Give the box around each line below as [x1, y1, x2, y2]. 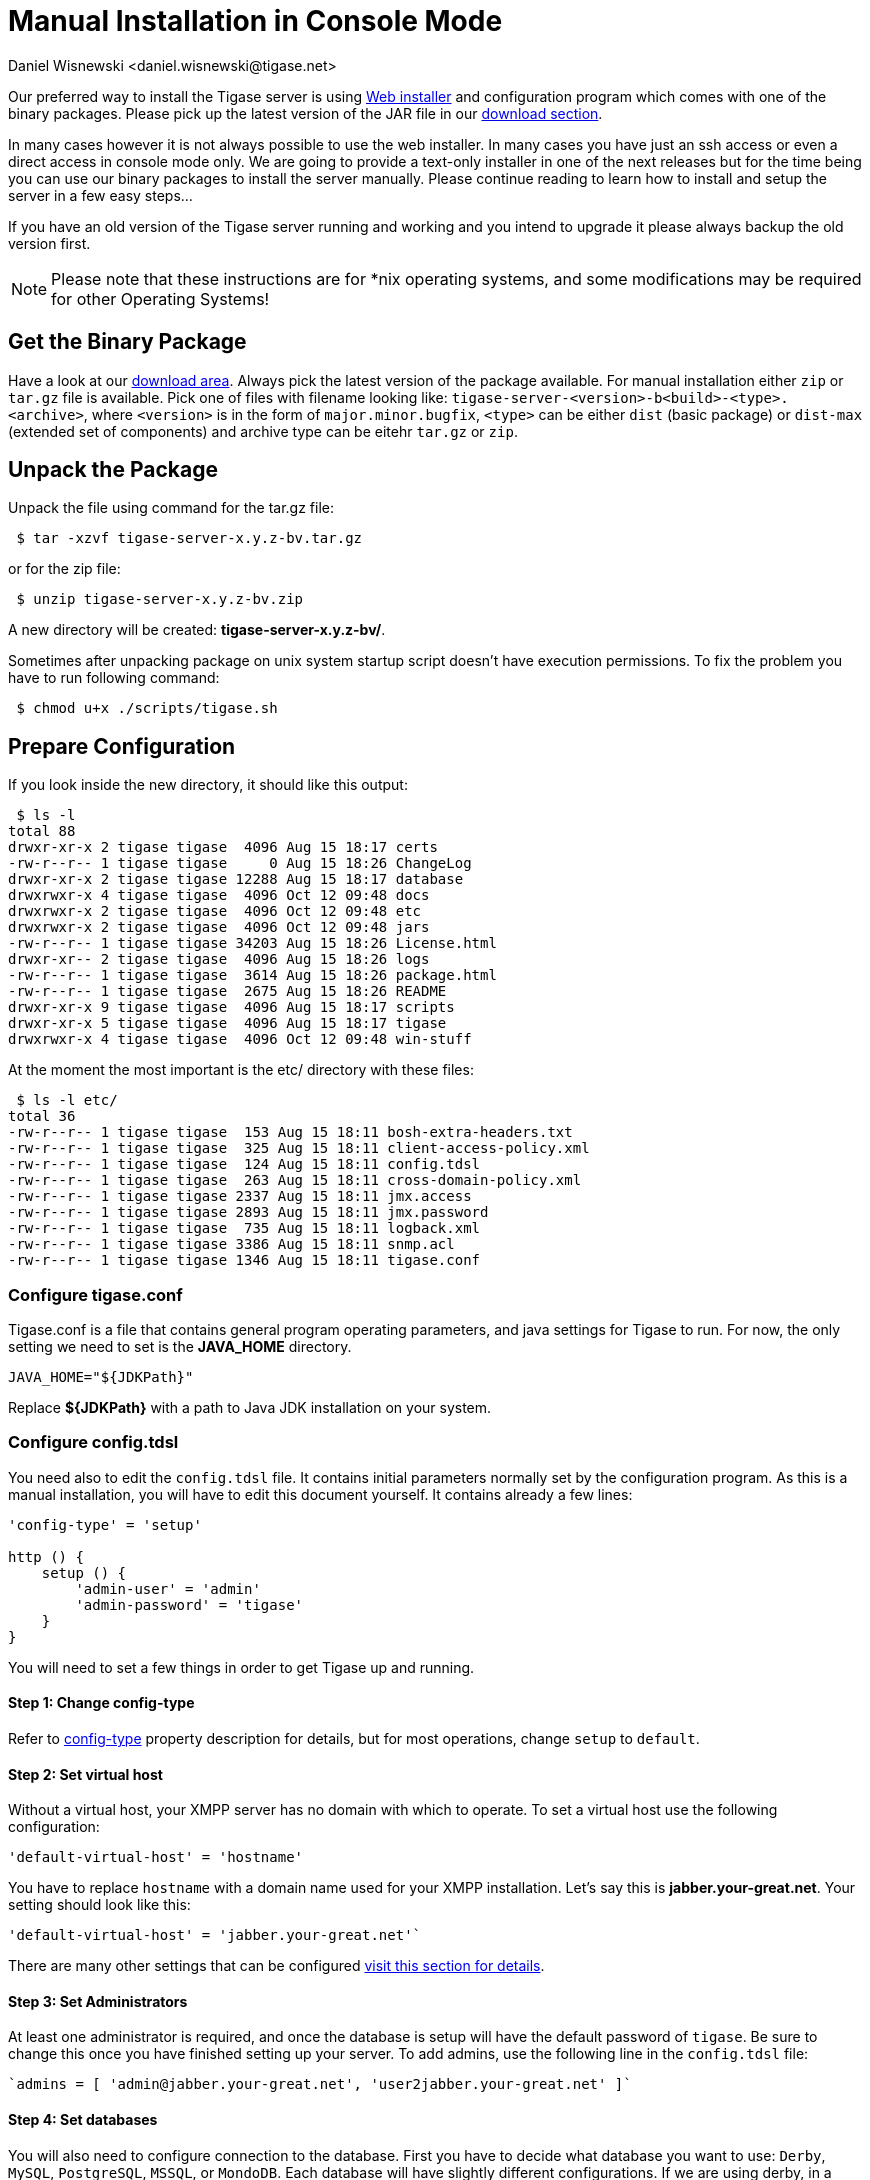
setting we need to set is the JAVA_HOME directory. [8, 1338, 352, 1356]
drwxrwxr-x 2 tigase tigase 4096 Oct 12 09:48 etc [8, 903, 422, 920]
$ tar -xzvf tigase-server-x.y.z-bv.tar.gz [16, 530, 363, 547]
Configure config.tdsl [8, 1432, 179, 1453]
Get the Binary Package [8, 329, 247, 355]
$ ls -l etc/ [16, 1092, 118, 1109]
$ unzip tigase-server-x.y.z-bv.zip [16, 591, 304, 608]
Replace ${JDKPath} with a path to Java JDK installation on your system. [8, 1399, 492, 1417]
